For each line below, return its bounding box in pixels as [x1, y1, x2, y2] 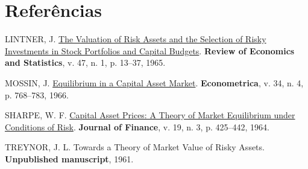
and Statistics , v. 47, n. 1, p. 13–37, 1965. [5, 56, 166, 69]
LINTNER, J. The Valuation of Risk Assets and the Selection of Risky [5, 33, 266, 45]
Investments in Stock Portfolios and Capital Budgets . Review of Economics [5, 44, 295, 57]
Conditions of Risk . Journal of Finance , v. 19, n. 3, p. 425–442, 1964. [5, 120, 269, 133]
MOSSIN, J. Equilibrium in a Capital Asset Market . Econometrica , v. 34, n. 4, [5, 76, 304, 89]
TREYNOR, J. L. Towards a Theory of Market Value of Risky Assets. [5, 141, 265, 153]
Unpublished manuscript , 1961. [5, 152, 134, 165]
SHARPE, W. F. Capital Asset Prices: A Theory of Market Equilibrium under [5, 109, 295, 121]
